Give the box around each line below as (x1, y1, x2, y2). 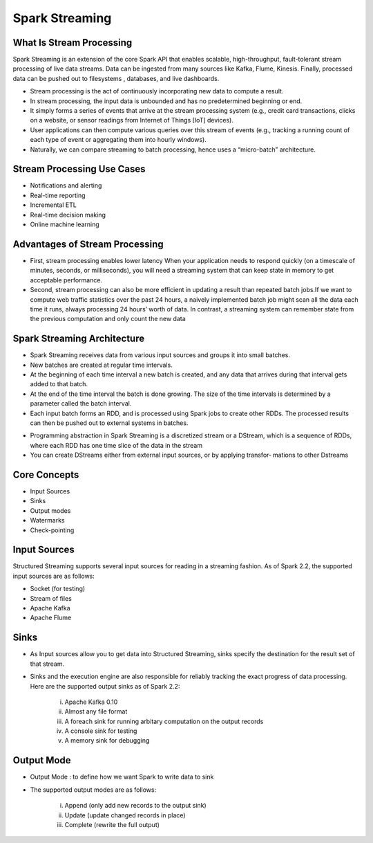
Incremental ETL (30, 201, 77, 209)
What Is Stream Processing (12, 37, 133, 48)
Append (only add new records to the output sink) (64, 801, 207, 810)
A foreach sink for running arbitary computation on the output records (64, 717, 264, 725)
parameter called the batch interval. (30, 399, 132, 408)
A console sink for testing (64, 727, 137, 735)
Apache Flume (30, 613, 72, 622)
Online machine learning (30, 220, 99, 228)
